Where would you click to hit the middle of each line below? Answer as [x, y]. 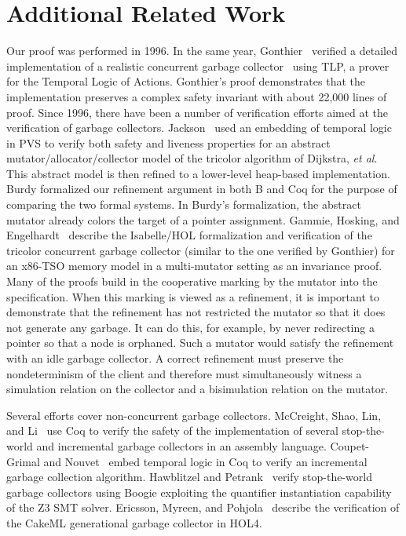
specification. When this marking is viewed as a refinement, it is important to [193, 296]
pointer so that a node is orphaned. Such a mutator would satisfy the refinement [200, 343]
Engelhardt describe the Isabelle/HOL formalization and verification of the [189, 235]
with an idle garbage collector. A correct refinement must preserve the [175, 358]
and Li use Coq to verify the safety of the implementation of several [172, 430]
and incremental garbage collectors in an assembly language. [181, 445]
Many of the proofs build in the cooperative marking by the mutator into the [192, 281]
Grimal [23, 461]
